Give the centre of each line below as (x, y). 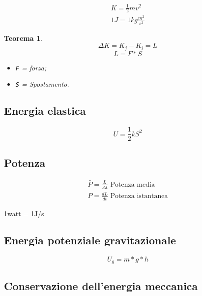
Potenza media (132, 184)
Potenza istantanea (139, 196)
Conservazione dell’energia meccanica (101, 285)
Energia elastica (45, 111)
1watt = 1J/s (24, 213)
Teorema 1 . (23, 38)
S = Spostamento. (42, 84)
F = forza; (31, 67)
